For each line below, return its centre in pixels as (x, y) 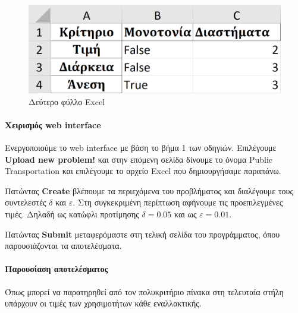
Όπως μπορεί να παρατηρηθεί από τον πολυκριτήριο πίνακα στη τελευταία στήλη (144, 291)
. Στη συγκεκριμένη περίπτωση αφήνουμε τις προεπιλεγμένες (178, 202)
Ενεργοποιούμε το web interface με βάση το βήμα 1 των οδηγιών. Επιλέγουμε (141, 148)
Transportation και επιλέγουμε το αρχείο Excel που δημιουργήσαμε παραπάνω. (143, 171)
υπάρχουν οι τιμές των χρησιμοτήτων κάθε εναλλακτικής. (103, 303)
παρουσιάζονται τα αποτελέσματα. (63, 246)
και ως (186, 214)
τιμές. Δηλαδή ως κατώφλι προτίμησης (72, 214)
